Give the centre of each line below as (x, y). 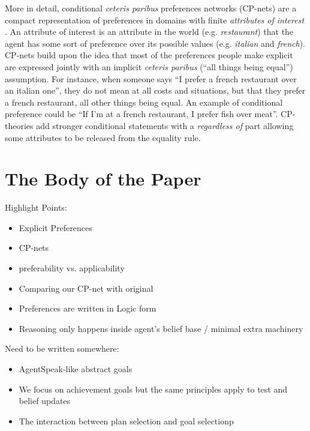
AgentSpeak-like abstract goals (76, 369)
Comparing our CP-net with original (86, 288)
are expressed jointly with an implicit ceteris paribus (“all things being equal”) (149, 66)
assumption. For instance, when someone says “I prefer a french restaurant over (151, 78)
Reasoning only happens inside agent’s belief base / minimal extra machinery (161, 328)
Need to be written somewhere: (62, 348)
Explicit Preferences (55, 227)
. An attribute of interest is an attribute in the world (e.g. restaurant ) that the (149, 32)
